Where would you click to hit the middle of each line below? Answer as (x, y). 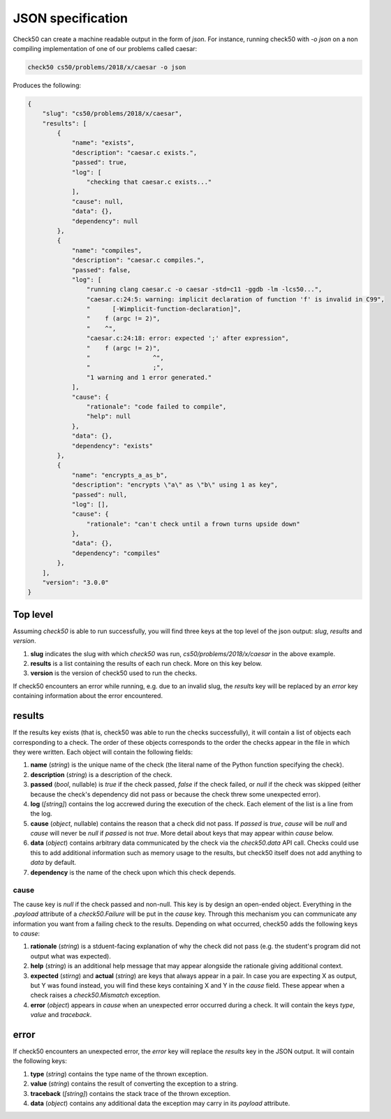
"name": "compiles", (107, 250)
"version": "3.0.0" (76, 583)
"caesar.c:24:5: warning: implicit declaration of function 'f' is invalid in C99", (236, 299)
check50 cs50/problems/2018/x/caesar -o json (107, 67)
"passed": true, (99, 163)
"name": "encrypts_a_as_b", (119, 475)
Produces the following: (47, 85)
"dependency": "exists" (112, 446)
